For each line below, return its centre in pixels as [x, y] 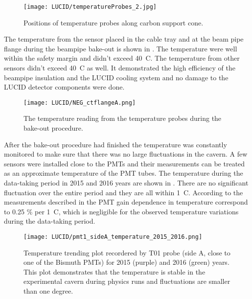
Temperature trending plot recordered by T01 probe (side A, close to [127, 252]
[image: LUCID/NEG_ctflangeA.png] [80, 103]
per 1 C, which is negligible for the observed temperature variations [137, 211]
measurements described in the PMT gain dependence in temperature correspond [126, 202]
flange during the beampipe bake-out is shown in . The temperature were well [121, 48]
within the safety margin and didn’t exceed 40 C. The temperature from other [122, 58]
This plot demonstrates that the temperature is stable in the [115, 271]
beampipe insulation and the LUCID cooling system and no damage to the [116, 77]
